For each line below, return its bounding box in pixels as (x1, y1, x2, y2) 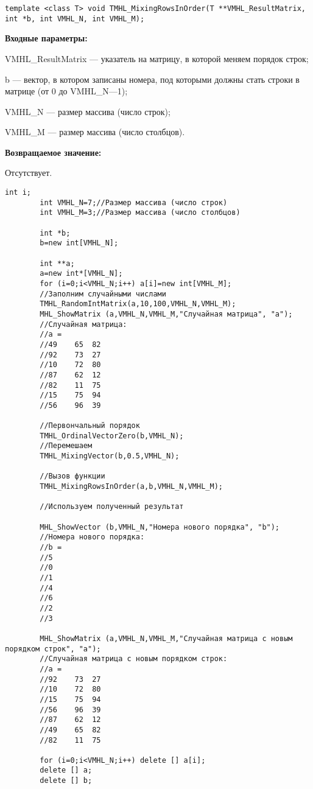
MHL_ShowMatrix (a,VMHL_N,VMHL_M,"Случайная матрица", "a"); (40, 309, 293, 318)
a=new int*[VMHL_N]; (40, 269, 123, 278)
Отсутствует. (5, 166, 52, 179)
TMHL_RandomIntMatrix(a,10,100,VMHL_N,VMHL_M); (40, 300, 236, 309)
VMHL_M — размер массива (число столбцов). (5, 125, 185, 138)
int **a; (40, 259, 75, 268)
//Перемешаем (40, 441, 93, 451)
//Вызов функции (40, 472, 105, 481)
